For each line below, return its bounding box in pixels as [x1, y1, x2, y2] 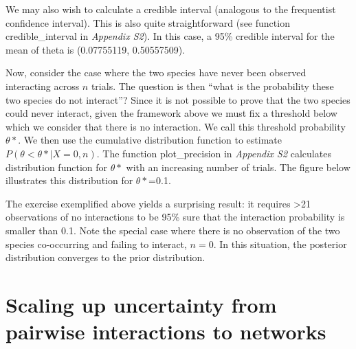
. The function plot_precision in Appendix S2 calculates [96, 146, 331, 160]
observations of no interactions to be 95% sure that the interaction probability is [5, 210, 345, 224]
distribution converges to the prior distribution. [5, 250, 205, 264]
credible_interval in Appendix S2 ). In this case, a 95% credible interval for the [5, 29, 335, 43]
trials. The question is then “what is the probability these [91, 78, 334, 93]
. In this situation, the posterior [213, 236, 347, 251]
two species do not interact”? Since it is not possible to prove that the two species [5, 92, 351, 106]
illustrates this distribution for [5, 173, 133, 188]
